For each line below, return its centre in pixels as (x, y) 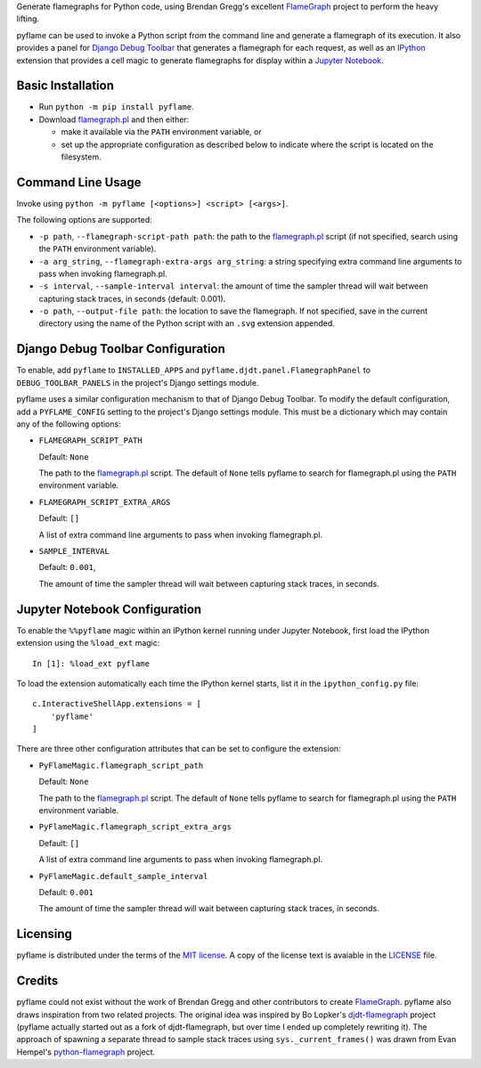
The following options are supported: (84, 220)
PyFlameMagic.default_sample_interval (123, 876)
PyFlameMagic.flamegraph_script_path (121, 765)
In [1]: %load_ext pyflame (91, 663)
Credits (37, 981)
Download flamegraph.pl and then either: (114, 119)
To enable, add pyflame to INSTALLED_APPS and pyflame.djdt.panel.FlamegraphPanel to (194, 371)
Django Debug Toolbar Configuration (121, 349)
